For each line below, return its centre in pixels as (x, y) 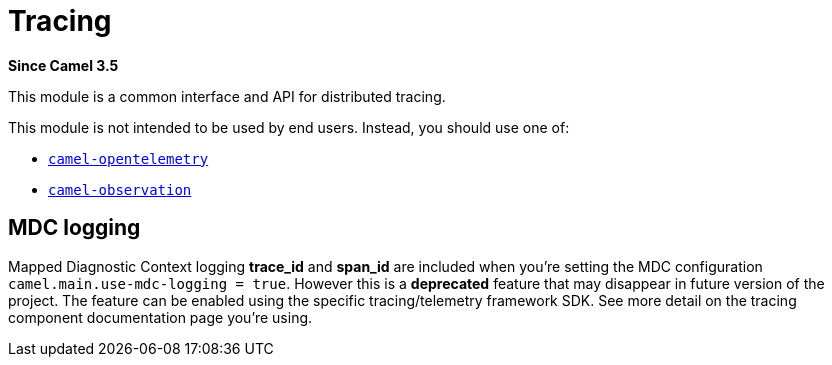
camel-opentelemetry (128, 158)
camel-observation (120, 189)
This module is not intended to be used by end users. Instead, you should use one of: (289, 127)
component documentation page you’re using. (160, 317)
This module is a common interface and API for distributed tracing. (227, 96)
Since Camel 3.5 (63, 65)
